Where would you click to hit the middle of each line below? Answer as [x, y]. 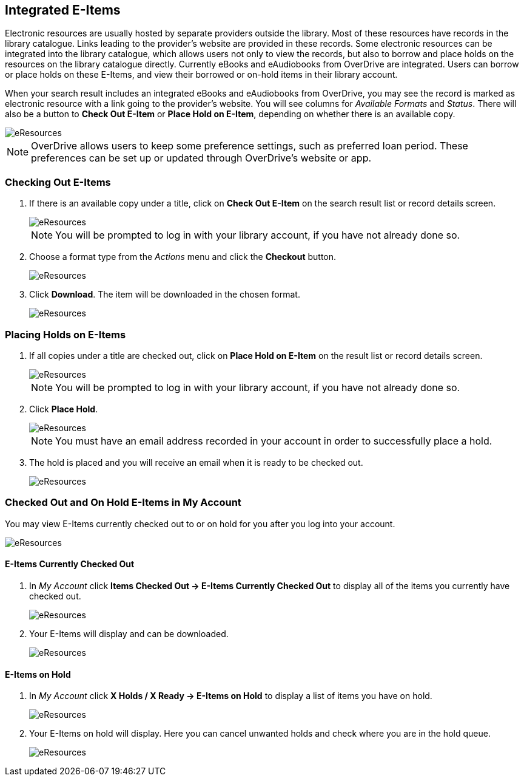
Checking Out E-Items [58, 182]
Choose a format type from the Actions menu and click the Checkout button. [183, 257]
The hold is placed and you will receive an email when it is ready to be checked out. [196, 462]
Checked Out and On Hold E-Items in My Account [123, 503]
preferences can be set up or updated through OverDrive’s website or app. [201, 158]
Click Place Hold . [64, 409]
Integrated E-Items [63, 10]
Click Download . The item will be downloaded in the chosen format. [165, 295]
